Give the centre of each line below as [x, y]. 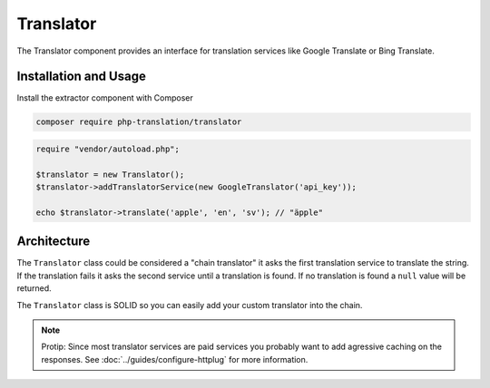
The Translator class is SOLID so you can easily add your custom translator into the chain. [190, 305]
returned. [34, 288]
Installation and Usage [82, 77]
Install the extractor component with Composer [105, 98]
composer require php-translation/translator [139, 122]
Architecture [54, 242]
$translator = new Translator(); [110, 174]
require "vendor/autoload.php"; [108, 149]
